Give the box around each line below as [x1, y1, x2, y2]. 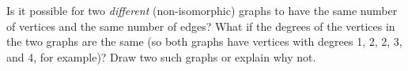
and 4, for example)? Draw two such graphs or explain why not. [6, 48, 316, 65]
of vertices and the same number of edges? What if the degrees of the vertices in [6, 17, 395, 34]
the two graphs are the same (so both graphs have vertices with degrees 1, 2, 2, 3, [6, 33, 402, 50]
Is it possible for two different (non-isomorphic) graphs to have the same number [6, 2, 398, 18]
